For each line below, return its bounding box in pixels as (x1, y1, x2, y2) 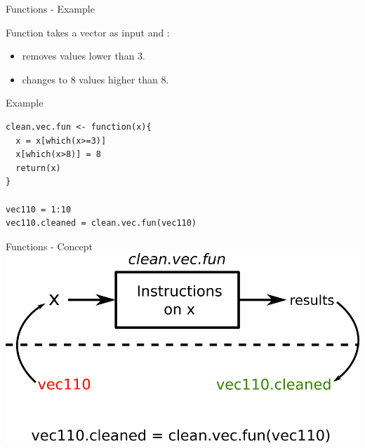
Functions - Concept (6, 238, 93, 253)
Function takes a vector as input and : (6, 25, 170, 39)
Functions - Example (6, 1, 95, 15)
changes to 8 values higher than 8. (22, 72, 169, 86)
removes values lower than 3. (22, 48, 145, 63)
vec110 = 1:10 (6, 204, 72, 215)
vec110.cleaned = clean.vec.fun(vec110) (6, 218, 197, 229)
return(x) (15, 163, 61, 173)
